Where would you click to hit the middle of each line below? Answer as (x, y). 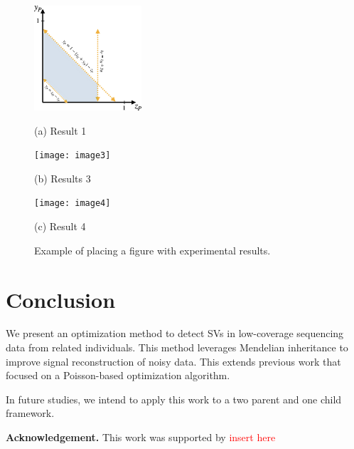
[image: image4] (73, 203)
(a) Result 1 (60, 130)
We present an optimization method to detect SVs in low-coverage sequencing (175, 333)
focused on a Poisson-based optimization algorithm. (118, 375)
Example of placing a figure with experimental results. (152, 250)
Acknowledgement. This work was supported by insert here (141, 437)
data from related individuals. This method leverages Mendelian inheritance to (177, 347)
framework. (30, 413)
